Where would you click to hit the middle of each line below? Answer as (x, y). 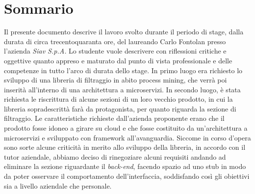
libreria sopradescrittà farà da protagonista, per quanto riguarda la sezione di (120, 108)
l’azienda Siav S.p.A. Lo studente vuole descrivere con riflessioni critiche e (115, 51)
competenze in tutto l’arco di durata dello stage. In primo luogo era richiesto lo (123, 70)
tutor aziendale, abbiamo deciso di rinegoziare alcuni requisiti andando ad (115, 156)
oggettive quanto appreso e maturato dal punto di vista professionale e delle (118, 60)
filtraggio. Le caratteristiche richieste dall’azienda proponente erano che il (114, 118)
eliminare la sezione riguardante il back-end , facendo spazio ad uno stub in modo (125, 166)
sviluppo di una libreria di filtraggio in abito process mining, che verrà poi (115, 80)
